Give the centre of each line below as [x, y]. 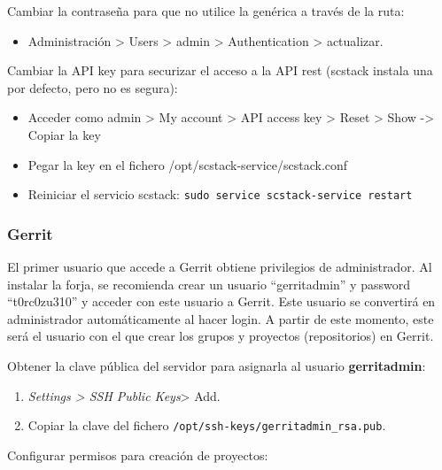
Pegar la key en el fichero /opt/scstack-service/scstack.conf [188, 164]
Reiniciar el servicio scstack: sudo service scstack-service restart [220, 194]
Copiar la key [64, 134]
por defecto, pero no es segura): [93, 87]
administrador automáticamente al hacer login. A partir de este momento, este [221, 318]
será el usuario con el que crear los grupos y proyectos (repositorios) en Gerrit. [221, 336]
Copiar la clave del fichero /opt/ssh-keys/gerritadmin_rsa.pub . [207, 425]
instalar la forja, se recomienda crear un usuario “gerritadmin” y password [209, 284]
